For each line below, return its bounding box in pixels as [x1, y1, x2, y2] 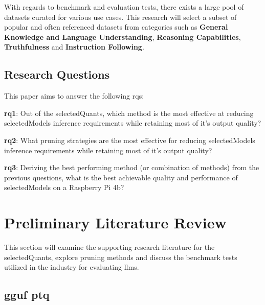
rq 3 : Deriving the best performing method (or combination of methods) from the [4, 162, 259, 173]
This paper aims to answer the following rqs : [4, 90, 144, 101]
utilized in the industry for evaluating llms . [4, 262, 139, 272]
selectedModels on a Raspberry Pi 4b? [4, 182, 124, 193]
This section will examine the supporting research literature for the [4, 242, 215, 252]
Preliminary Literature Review [4, 212, 227, 233]
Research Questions [4, 66, 110, 82]
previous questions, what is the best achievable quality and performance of [4, 172, 238, 182]
